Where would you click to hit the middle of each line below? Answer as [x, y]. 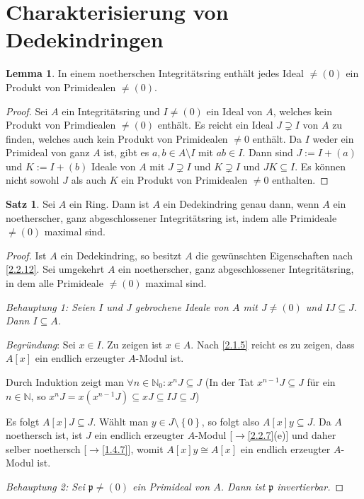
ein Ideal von [234, 111]
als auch [89, 180]
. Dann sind [268, 152]
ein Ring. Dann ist [109, 204]
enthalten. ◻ [300, 180]
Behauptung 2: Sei [45, 486]
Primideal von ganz [48, 152]
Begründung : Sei [41, 344]
